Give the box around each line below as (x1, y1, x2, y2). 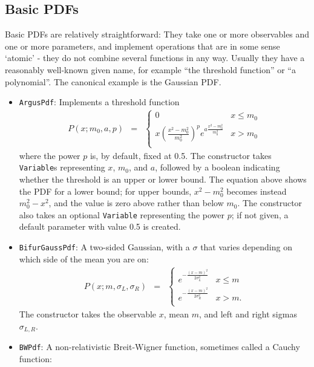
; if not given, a (231, 208, 289, 221)
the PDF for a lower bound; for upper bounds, (19, 184, 192, 197)
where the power (19, 149, 80, 161)
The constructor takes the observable (19, 307, 157, 320)
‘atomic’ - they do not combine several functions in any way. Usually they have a (5, 51, 305, 64)
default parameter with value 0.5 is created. (19, 220, 181, 233)
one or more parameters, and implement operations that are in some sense (5, 39, 280, 52)
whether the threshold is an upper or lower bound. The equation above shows (19, 173, 307, 186)
